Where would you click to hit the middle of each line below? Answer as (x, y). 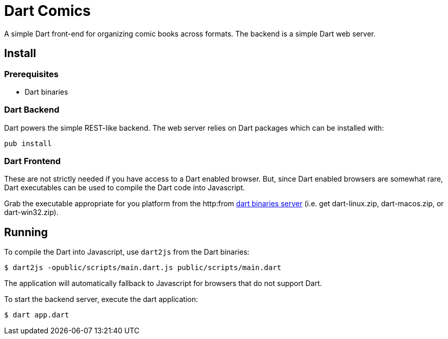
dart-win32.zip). (31, 212)
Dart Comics (48, 11)
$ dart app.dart (37, 315)
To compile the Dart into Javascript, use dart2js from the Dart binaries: (127, 252)
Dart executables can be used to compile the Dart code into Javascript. (125, 188)
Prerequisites (31, 74)
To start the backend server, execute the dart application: (101, 299)
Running (26, 232)
